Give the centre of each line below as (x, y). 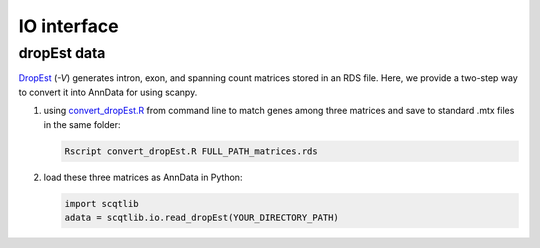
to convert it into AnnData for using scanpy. (108, 92)
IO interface (68, 26)
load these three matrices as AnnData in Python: (143, 177)
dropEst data (62, 53)
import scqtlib (101, 203)
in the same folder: (82, 124)
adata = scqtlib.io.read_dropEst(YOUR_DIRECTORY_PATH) (201, 217)
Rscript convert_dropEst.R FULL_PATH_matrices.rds (191, 151)
